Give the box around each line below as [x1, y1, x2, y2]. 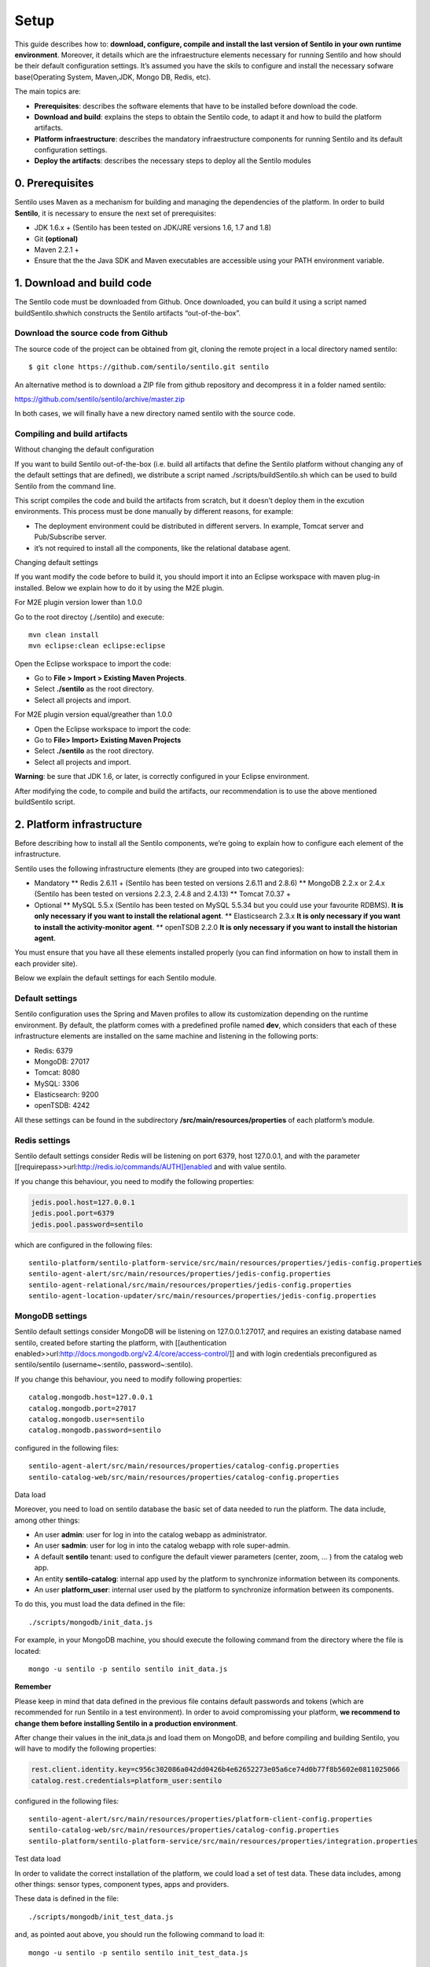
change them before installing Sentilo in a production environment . [14, 1718, 238, 1728]
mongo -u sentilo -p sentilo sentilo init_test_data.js [28, 1948, 248, 1957]
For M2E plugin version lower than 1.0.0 [14, 598, 143, 607]
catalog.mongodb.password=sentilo [28, 1426, 161, 1435]
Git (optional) [34, 234, 79, 243]
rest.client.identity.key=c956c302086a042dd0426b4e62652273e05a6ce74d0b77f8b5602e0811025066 [31, 1765, 400, 1774]
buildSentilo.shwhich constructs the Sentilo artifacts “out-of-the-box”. [14, 308, 241, 318]
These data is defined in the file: [14, 1894, 119, 1903]
